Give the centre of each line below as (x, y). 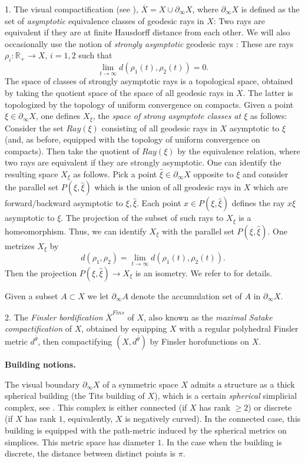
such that (95, 55)
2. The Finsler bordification (54, 317)
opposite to (213, 174)
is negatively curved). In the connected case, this (213, 419)
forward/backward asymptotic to (64, 203)
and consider (266, 174)
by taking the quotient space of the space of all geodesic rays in (119, 92)
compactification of (38, 328)
